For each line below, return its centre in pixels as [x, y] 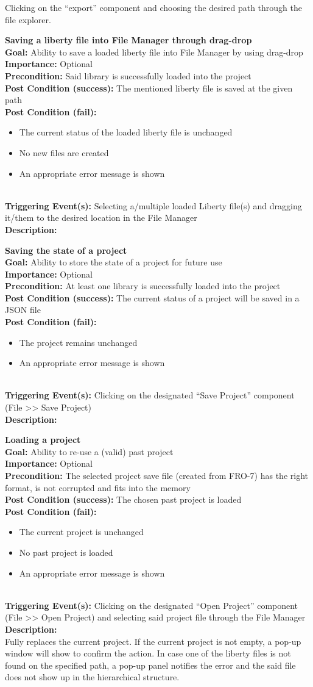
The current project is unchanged [81, 532]
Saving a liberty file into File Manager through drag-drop [128, 40]
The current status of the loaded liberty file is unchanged [126, 132]
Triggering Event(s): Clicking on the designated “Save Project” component [150, 395]
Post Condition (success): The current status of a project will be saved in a [152, 297]
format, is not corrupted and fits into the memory [98, 487]
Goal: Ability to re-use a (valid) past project [89, 451]
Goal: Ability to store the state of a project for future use [114, 262]
